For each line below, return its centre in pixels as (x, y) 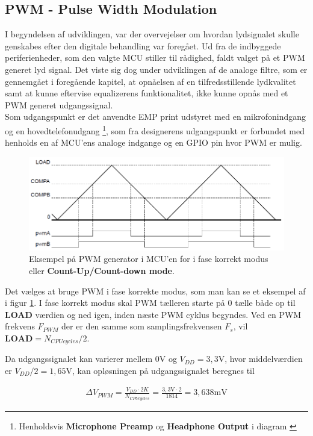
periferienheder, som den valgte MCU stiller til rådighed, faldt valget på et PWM (155, 58)
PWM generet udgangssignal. (59, 104)
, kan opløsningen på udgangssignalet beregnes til (163, 371)
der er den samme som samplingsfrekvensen (142, 326)
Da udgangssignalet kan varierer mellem (79, 359)
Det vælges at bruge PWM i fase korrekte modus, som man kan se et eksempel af (155, 291)
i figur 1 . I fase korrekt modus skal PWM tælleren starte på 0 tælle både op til (150, 303)
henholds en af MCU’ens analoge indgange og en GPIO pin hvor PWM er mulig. (153, 142)
